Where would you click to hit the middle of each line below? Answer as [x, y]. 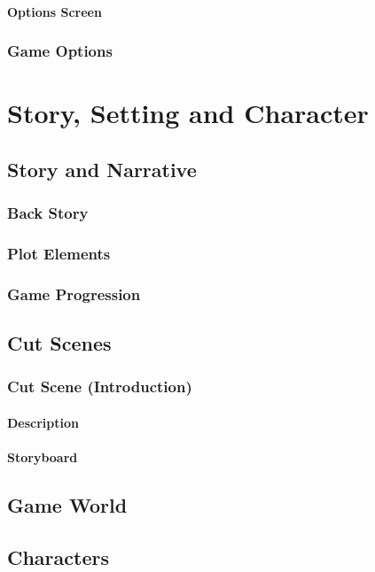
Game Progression [74, 294]
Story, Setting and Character [188, 113]
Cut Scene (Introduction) [100, 386]
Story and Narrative [102, 169]
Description [43, 422]
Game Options [60, 51]
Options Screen [55, 11]
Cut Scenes [59, 343]
